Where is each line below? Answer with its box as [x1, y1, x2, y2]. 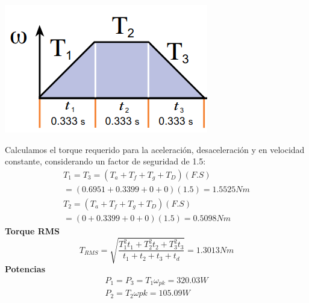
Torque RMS [5, 224, 60, 237]
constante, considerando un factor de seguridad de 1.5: [5, 155, 206, 167]
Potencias [5, 263, 45, 275]
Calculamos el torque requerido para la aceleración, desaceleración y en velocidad [5, 143, 305, 155]
